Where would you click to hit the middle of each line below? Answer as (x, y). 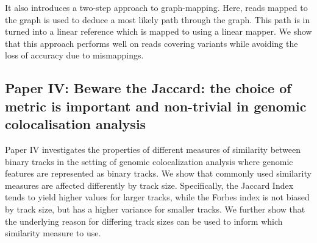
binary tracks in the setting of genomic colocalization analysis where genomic (149, 161)
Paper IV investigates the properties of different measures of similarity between (153, 149)
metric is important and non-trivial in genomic (156, 106)
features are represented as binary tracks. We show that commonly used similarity (158, 173)
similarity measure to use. (53, 233)
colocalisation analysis (76, 124)
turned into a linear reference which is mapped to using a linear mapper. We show (158, 31)
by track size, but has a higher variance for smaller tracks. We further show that (155, 209)
